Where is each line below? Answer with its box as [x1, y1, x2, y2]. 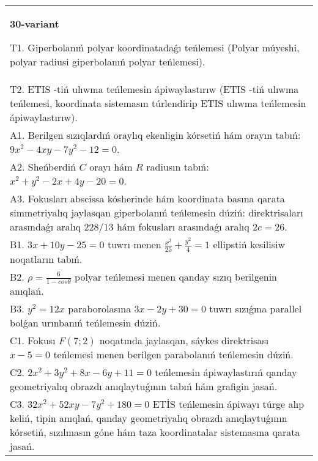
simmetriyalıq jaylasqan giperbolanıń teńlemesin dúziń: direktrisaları [10, 205, 303, 219]
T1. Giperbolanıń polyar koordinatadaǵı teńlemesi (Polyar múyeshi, [10, 40, 300, 54]
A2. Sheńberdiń [10, 160, 76, 174]
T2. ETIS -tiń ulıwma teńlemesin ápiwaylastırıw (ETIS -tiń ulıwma [10, 82, 299, 96]
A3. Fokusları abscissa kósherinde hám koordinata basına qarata [10, 191, 285, 205]
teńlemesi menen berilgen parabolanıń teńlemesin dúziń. [53, 347, 294, 362]
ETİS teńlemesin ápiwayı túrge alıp [152, 397, 305, 411]
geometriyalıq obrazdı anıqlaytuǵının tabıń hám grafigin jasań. [10, 379, 278, 394]
